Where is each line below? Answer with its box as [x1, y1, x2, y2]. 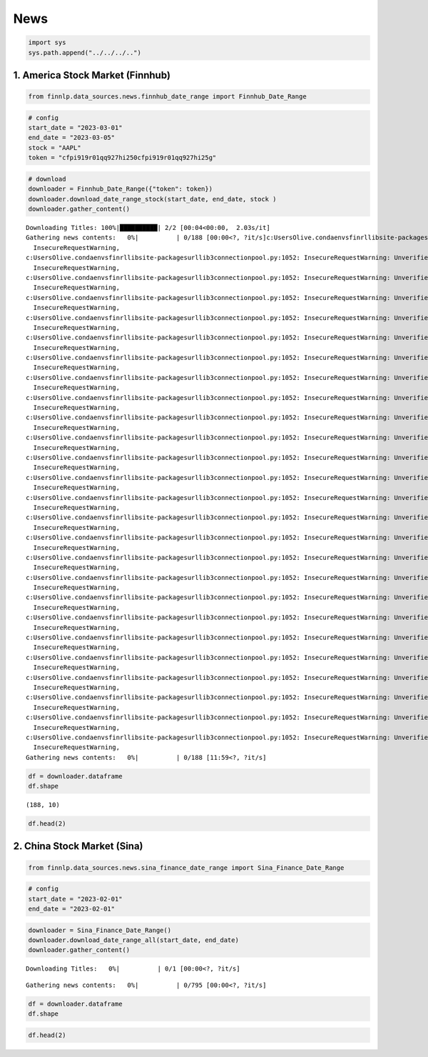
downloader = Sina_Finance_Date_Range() [28, 926, 171, 934]
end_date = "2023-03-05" [28, 134, 116, 142]
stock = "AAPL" [28, 144, 81, 151]
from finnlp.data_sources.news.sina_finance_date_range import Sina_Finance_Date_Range [28, 863, 345, 871]
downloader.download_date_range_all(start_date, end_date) [28, 936, 239, 944]
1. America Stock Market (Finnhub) [13, 69, 171, 81]
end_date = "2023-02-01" [28, 905, 116, 913]
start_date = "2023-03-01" [28, 124, 123, 132]
